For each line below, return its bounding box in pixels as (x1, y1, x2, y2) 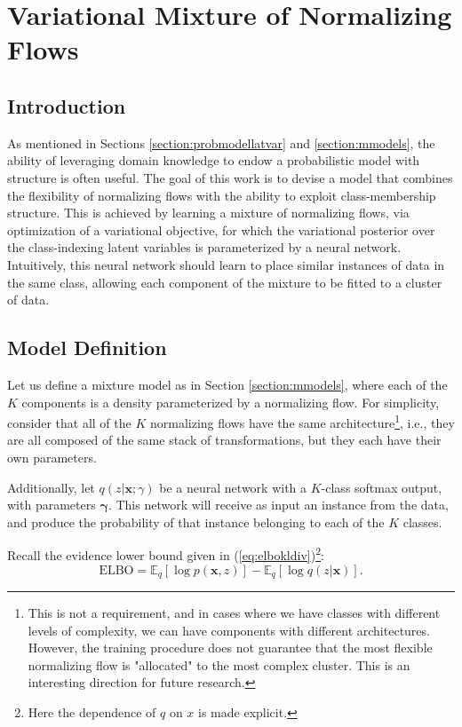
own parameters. (7, 447, 97, 466)
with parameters (7, 495, 96, 514)
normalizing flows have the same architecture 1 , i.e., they (149, 411, 455, 431)
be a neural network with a (159, 478, 307, 496)
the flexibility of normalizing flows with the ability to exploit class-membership (7, 186, 436, 204)
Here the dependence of (28, 702, 156, 721)
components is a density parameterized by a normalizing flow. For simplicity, (21, 392, 440, 411)
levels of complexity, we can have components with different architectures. (28, 620, 430, 639)
